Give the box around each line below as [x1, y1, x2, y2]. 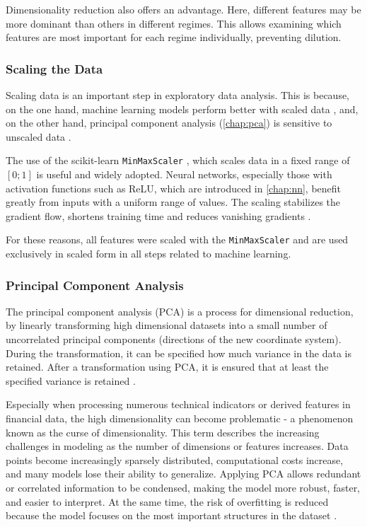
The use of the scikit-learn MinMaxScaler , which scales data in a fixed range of [6, 153, 350, 168]
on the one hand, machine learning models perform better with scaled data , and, [6, 101, 359, 116]
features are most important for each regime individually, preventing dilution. [6, 30, 342, 45]
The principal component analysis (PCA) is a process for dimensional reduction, [6, 303, 354, 318]
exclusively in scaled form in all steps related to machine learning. [6, 246, 291, 261]
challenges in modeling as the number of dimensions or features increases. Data [6, 439, 349, 453]
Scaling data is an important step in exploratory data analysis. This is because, [6, 88, 350, 102]
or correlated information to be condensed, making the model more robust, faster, [6, 480, 361, 494]
